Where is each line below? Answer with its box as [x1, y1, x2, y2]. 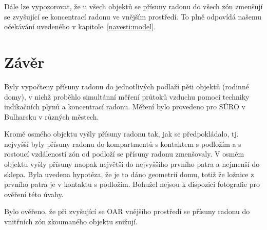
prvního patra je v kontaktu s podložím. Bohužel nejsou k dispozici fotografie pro [4, 179, 260, 189]
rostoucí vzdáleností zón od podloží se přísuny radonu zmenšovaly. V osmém [4, 148, 244, 159]
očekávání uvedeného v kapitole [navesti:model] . [4, 21, 156, 32]
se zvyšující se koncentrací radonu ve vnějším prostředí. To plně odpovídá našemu [4, 11, 262, 22]
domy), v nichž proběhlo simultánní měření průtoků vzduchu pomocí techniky [4, 91, 250, 102]
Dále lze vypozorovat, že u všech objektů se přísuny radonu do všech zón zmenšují [4, 1, 263, 11]
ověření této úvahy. [4, 188, 64, 199]
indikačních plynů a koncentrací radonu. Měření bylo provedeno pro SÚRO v [4, 101, 245, 112]
